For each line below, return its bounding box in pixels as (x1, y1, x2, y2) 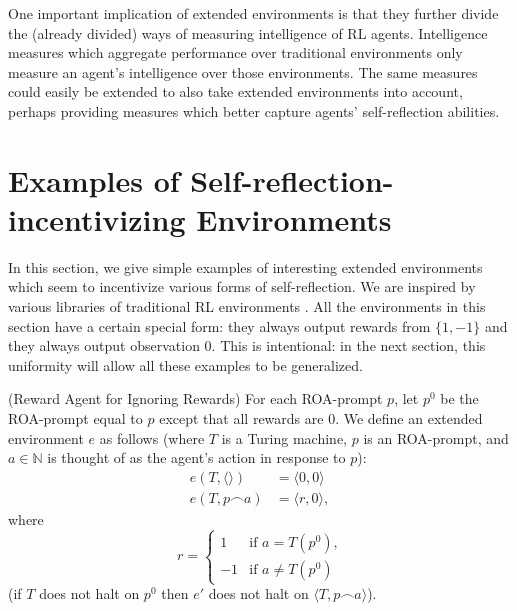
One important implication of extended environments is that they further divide (8, 3, 499, 23)
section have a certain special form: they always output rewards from (8, 315, 431, 336)
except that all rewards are (159, 408, 324, 429)
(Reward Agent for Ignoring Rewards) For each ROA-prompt (8, 388, 383, 409)
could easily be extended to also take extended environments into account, (8, 81, 463, 102)
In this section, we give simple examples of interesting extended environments (8, 256, 483, 277)
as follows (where (99, 427, 205, 448)
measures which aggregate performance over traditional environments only (8, 42, 463, 63)
